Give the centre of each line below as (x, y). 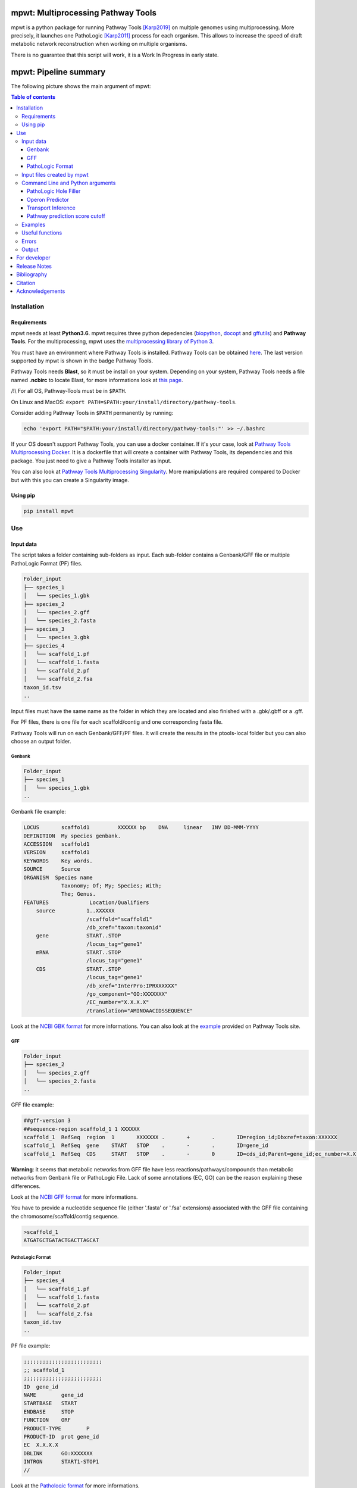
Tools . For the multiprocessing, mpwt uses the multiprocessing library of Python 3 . (112, 342)
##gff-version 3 (47, 1121)
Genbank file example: (39, 812)
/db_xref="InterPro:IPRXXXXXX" (132, 986)
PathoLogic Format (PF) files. (47, 563)
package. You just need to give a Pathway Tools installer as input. (91, 461)
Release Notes (34, 266)
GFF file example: (32, 1105)
